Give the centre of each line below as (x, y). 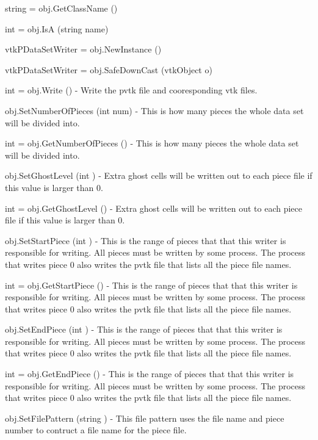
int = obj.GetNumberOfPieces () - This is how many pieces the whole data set (152, 143)
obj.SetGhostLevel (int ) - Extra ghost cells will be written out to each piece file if (159, 175)
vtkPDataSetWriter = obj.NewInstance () (83, 49)
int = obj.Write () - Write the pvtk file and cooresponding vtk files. (131, 90)
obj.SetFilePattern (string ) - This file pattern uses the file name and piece (145, 418)
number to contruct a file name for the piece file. (96, 430)
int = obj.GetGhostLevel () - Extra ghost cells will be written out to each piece (154, 208)
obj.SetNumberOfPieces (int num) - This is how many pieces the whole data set (154, 110)
